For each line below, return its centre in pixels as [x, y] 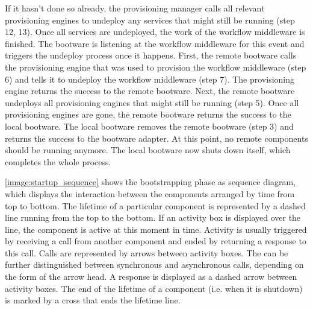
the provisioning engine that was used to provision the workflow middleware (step [156, 67]
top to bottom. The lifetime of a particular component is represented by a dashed [155, 205]
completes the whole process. [58, 161]
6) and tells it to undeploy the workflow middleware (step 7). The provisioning [150, 79]
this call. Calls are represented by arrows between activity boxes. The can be [147, 252]
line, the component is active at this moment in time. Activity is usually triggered [156, 229]
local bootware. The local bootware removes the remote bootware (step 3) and [149, 126]
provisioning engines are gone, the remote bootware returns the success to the [148, 114]
